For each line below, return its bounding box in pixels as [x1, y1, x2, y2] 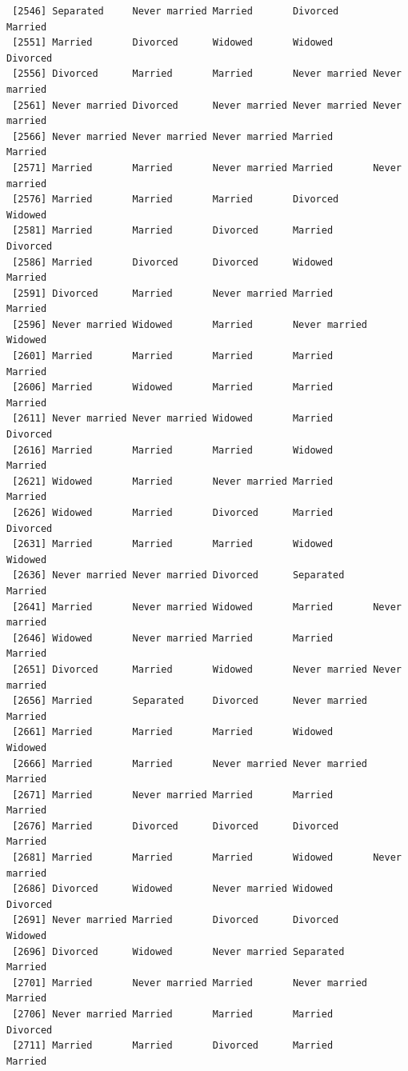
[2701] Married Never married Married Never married [12, 977, 368, 989]
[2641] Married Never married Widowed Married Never [12, 601, 402, 613]
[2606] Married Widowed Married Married [12, 382, 334, 394]
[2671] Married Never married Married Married [12, 789, 334, 801]
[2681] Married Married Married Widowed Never [12, 852, 402, 864]
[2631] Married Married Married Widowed [12, 538, 334, 550]
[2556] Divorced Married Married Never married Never [12, 68, 402, 80]
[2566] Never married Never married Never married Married [12, 130, 334, 142]
